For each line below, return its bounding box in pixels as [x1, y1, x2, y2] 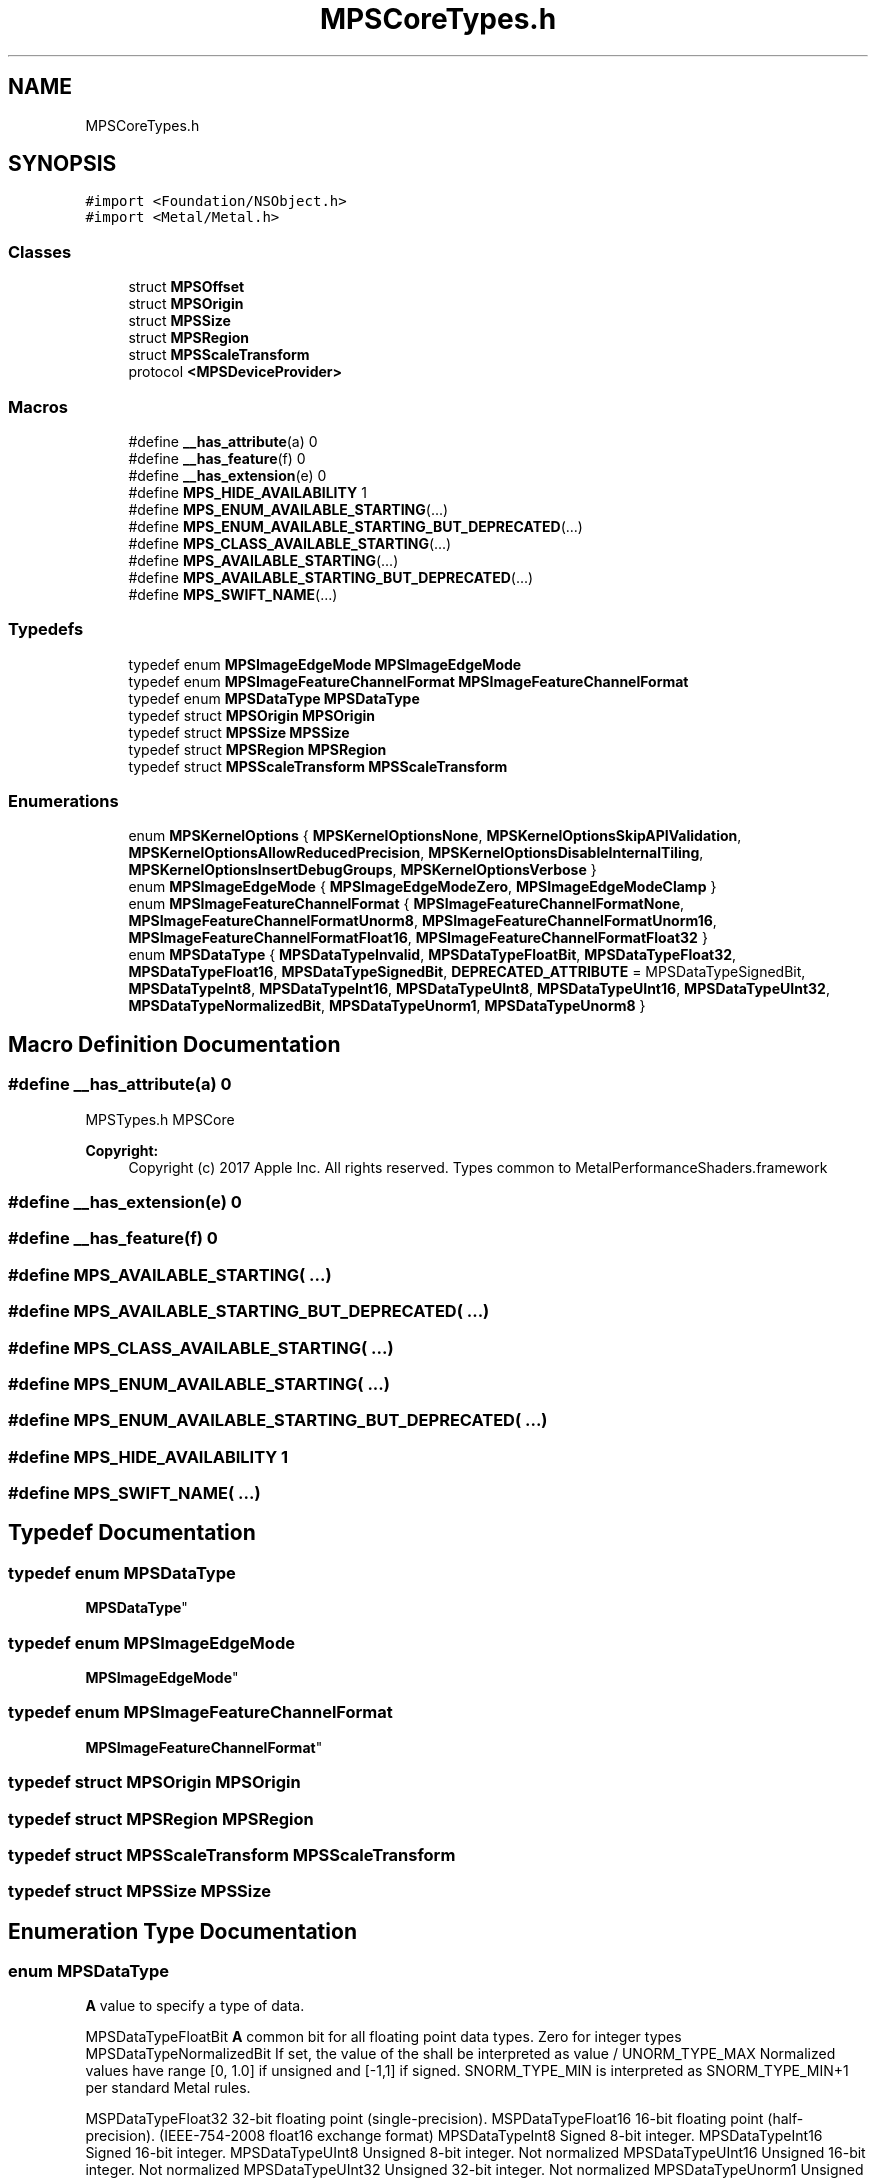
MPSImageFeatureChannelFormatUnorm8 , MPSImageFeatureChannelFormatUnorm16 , [128, 912, 717, 930]
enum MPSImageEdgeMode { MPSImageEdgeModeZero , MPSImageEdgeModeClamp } [128, 878, 717, 896]
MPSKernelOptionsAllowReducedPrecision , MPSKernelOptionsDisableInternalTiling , [128, 844, 704, 862]
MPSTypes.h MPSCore [85, 1110, 235, 1128]
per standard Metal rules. [85, 2079, 251, 2097]
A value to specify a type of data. [85, 1997, 305, 2015]
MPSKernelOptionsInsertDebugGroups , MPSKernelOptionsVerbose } [128, 861, 597, 879]
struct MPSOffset [128, 278, 245, 296]
